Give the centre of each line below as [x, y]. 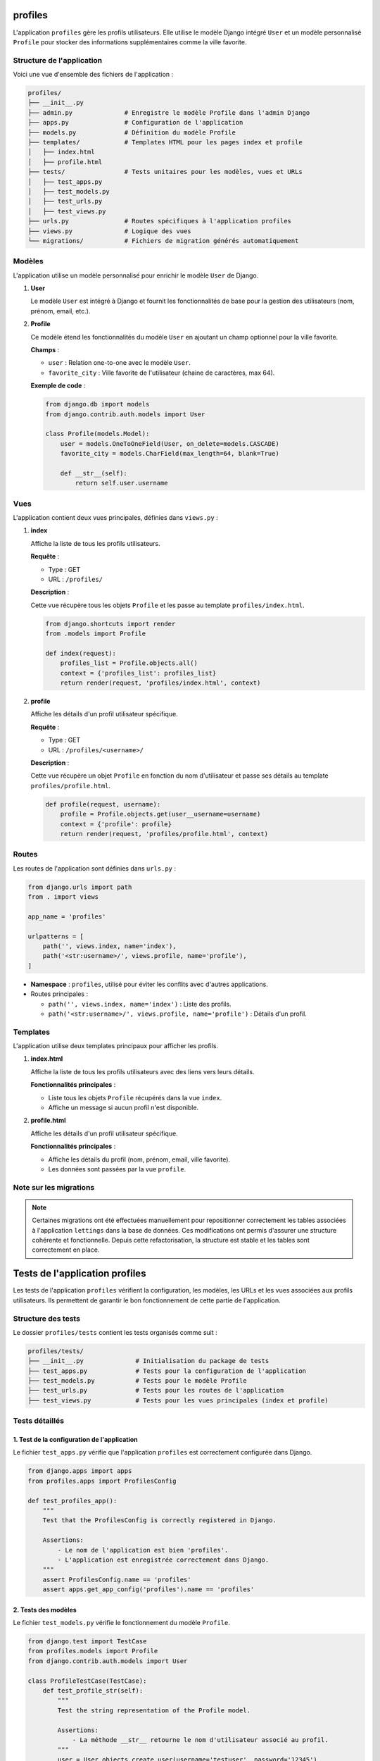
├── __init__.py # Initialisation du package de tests [148, 1361]
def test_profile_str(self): [93, 1691]
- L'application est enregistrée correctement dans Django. [163, 1560]
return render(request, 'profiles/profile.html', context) [164, 834]
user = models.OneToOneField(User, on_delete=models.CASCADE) [170, 443]
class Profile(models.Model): [97, 434]
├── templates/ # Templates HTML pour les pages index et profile [165, 142]
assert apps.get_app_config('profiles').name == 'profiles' [148, 1589]
